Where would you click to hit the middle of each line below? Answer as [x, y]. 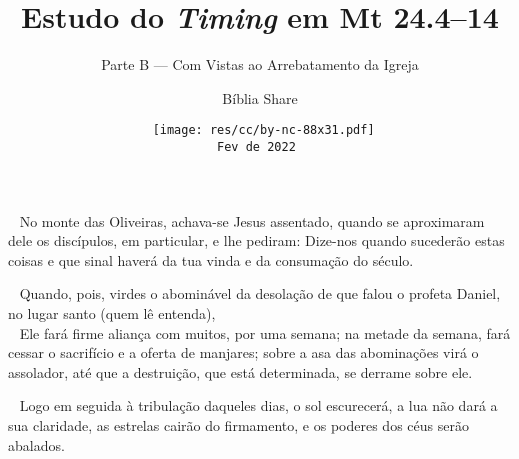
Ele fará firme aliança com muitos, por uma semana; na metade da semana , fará [265, 332]
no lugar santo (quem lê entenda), [112, 313]
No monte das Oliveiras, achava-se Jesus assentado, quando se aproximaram [252, 220]
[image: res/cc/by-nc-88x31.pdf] [263, 130]
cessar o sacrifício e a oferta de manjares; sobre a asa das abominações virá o [243, 352]
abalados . [36, 444]
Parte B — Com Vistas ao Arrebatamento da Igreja [260, 64]
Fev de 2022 [256, 146]
